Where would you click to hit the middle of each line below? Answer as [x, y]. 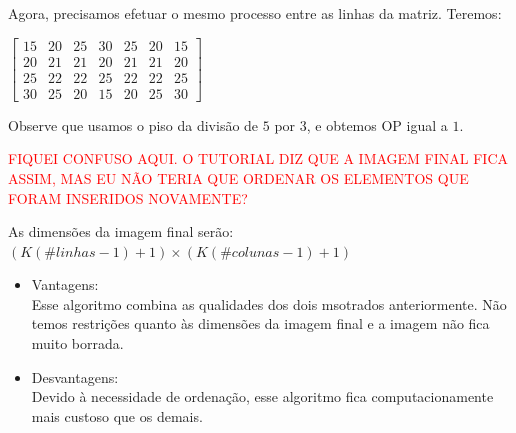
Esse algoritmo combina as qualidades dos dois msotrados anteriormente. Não [269, 303]
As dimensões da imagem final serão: [121, 231]
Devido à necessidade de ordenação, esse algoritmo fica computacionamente [262, 396]
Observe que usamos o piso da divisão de [133, 124]
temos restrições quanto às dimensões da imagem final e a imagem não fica [260, 323]
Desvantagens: [75, 376]
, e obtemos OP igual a [377, 124]
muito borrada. [77, 343]
